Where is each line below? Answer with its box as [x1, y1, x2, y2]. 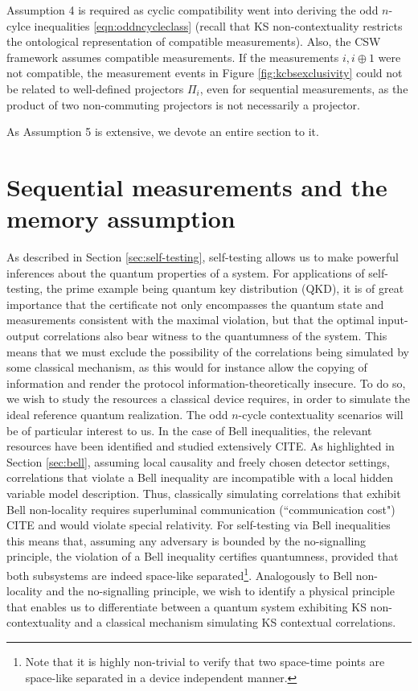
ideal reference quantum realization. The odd [6, 406, 228, 422]
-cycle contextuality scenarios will [238, 406, 404, 422]
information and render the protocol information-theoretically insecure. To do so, [6, 374, 406, 391]
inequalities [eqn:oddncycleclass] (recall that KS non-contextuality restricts [34, 17, 403, 34]
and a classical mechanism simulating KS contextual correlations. [74, 614, 396, 631]
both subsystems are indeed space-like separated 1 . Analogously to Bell [6, 564, 353, 583]
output [6, 327, 40, 344]
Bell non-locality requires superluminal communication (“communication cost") [6, 500, 395, 517]
